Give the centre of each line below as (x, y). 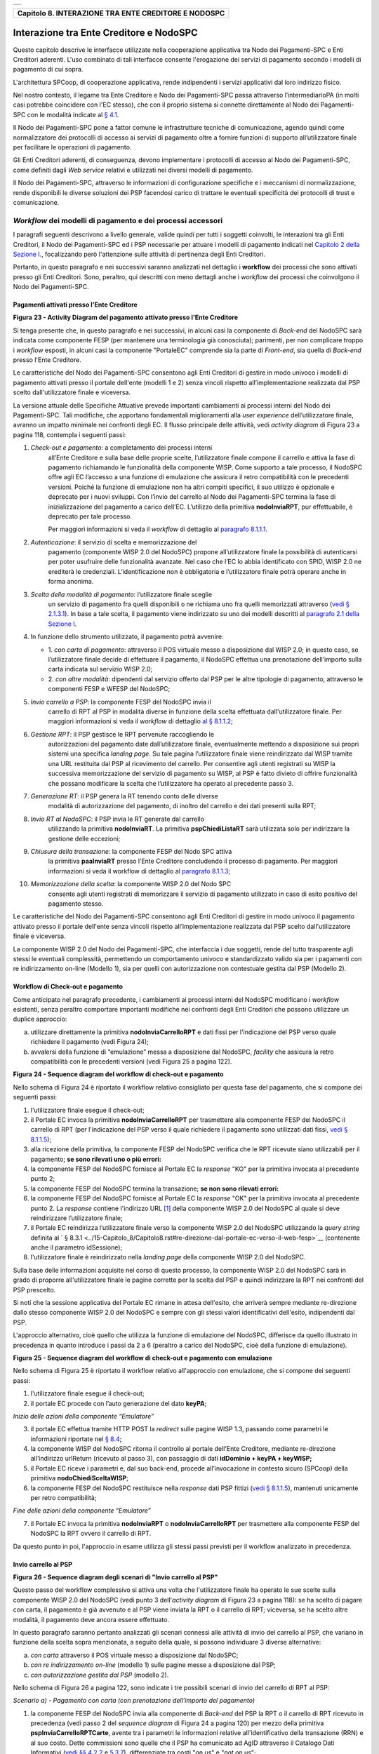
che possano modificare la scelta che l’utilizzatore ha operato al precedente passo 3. (171, 783)
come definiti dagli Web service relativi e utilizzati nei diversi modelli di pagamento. (133, 170)
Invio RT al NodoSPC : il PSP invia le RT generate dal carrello (118, 819)
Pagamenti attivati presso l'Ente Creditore (75, 304)
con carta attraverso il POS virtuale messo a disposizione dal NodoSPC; (134, 1655)
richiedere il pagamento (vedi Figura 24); (89, 1042)
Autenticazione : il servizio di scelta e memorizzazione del (114, 542)
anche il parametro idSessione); (77, 1247)
